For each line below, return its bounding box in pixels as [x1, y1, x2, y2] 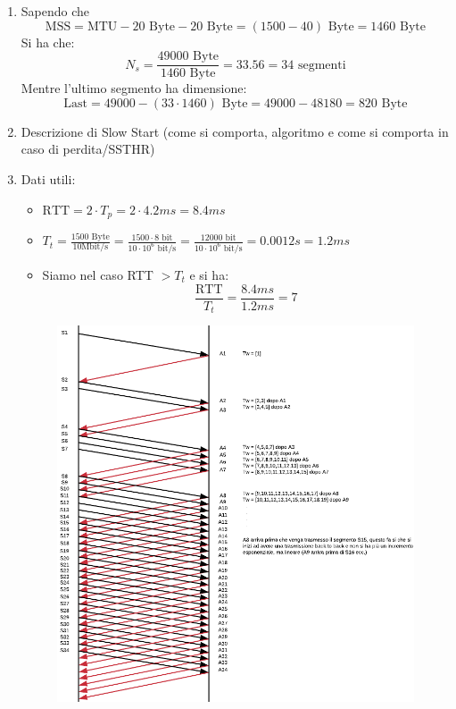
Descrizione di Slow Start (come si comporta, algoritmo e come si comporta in [21, 122, 449, 140]
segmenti [297, 58, 346, 72]
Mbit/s [81, 242, 109, 252]
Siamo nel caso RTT [42, 265, 153, 283]
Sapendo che [21, 2, 90, 20]
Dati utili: [21, 170, 76, 189]
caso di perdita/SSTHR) [21, 139, 155, 158]
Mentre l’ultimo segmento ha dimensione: [21, 79, 247, 97]
